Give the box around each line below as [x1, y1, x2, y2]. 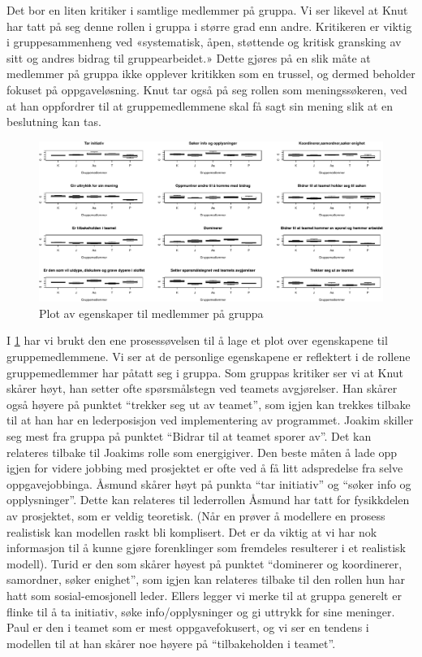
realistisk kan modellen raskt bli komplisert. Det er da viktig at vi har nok [6, 523, 377, 540]
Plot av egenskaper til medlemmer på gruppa [39, 304, 264, 321]
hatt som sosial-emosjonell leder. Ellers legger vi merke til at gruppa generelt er [6, 586, 402, 603]
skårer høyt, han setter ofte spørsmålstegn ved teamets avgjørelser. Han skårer [6, 380, 398, 397]
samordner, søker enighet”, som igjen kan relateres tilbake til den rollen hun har [6, 571, 405, 588]
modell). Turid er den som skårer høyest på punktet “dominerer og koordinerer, [6, 555, 403, 572]
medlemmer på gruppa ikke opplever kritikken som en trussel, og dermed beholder [6, 65, 416, 82]
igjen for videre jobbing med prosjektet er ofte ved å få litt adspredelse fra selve [6, 459, 403, 476]
